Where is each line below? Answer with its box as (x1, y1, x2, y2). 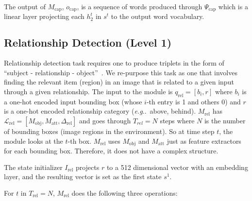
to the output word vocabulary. (111, 11, 204, 21)
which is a (218, 1, 248, 11)
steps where (160, 116, 195, 126)
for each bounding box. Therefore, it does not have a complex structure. (4, 146, 218, 156)
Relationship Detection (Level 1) (4, 35, 172, 50)
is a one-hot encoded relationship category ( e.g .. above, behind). (4, 106, 196, 116)
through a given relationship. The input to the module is (4, 86, 173, 97)
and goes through (79, 116, 131, 126)
